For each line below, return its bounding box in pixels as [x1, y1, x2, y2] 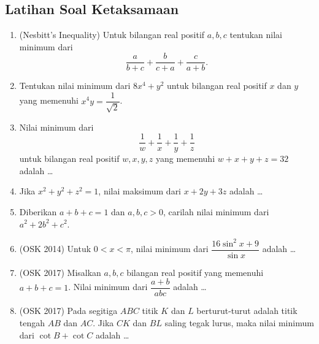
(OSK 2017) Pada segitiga [19, 304, 118, 317]
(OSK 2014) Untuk [19, 242, 91, 255]
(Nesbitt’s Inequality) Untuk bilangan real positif [19, 28, 205, 41]
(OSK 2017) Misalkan [19, 266, 101, 278]
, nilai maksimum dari [98, 185, 182, 197]
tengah [19, 316, 45, 329]
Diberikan [19, 205, 57, 218]
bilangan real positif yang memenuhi [126, 266, 264, 278]
